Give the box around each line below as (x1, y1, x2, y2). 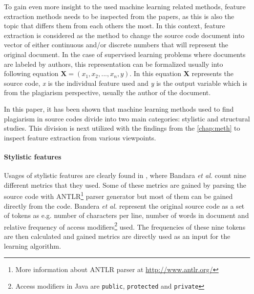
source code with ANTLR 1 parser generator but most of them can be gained (4, 190, 233, 201)
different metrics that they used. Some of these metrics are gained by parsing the (4, 179, 246, 190)
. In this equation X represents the (129, 68, 233, 78)
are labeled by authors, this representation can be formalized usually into (4, 59, 223, 69)
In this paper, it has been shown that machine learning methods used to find (4, 103, 234, 114)
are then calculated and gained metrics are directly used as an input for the (4, 231, 231, 241)
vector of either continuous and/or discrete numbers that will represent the (4, 39, 229, 50)
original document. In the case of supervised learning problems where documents (4, 49, 246, 59)
